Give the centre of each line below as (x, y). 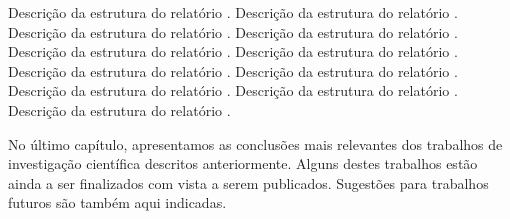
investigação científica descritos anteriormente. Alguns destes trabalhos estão (243, 163)
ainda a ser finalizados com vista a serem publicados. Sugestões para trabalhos (248, 182)
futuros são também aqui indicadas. (117, 202)
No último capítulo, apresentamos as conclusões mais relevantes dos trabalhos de (255, 143)
